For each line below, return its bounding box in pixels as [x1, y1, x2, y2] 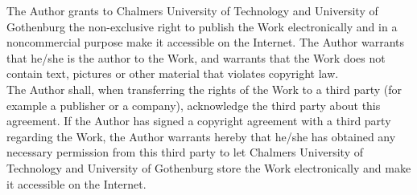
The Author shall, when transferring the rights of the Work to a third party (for [6, 80, 403, 97]
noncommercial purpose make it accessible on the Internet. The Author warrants [6, 34, 405, 51]
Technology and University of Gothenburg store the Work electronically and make [6, 159, 411, 176]
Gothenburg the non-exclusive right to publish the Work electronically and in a [6, 18, 398, 35]
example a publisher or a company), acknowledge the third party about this [6, 96, 381, 113]
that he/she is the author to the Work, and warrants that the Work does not [6, 49, 386, 66]
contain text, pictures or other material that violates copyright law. [6, 65, 339, 82]
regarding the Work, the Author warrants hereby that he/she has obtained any [6, 128, 396, 144]
